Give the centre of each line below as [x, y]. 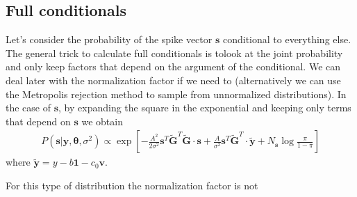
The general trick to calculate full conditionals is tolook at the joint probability [174, 53]
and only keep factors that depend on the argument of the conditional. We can [173, 66]
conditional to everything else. [287, 39]
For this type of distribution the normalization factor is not [132, 185]
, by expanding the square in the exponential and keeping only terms [205, 108]
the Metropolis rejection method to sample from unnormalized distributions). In [176, 94]
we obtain [102, 121]
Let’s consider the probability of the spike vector [109, 39]
